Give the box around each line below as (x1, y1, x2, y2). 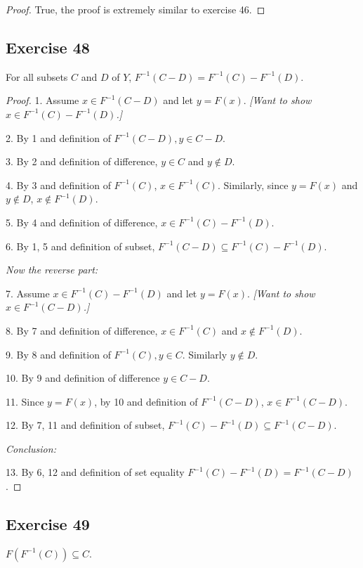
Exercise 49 (6, 513, 90, 535)
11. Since (6, 394, 44, 408)
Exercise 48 (6, 36, 90, 58)
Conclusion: (6, 441, 56, 456)
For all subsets (6, 69, 68, 84)
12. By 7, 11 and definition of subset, (6, 418, 165, 432)
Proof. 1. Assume (6, 93, 79, 108)
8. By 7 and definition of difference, (6, 323, 158, 337)
